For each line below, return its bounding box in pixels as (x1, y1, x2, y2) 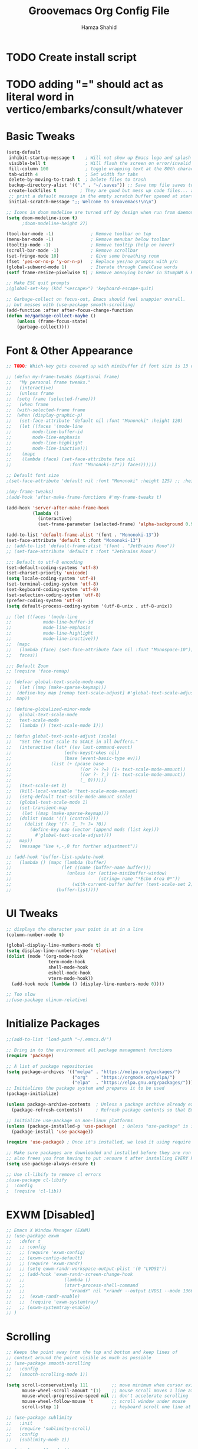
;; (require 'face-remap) (6, 668, 70, 674)
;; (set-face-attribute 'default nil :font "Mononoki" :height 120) (6, 418, 183, 424)
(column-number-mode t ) (6, 932, 65, 938)
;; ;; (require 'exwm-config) (6, 1249, 85, 1255)
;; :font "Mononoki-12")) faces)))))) (6, 462, 157, 468)
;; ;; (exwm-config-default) (6, 1255, 83, 1261)
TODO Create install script (6, 50, 137, 64)
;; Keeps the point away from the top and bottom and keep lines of (6, 1349, 178, 1356)
